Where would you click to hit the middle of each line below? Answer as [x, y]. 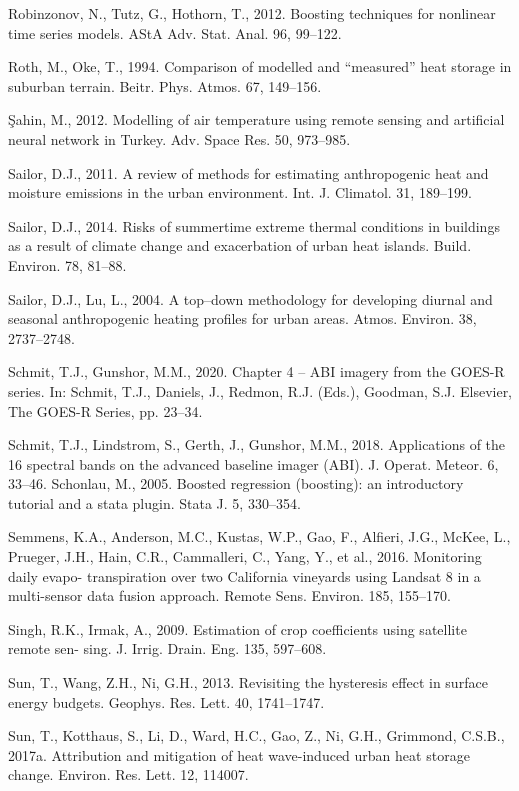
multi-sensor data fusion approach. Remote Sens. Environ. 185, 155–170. [230, 595]
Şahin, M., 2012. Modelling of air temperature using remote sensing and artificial [256, 119]
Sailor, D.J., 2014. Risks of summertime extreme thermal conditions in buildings [254, 225]
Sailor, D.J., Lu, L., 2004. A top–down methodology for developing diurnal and [250, 298]
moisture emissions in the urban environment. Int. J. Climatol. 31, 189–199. [240, 192]
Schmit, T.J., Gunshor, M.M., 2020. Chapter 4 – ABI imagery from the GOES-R [256, 371]
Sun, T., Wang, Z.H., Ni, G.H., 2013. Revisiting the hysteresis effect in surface [248, 682]
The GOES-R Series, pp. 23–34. [105, 410]
